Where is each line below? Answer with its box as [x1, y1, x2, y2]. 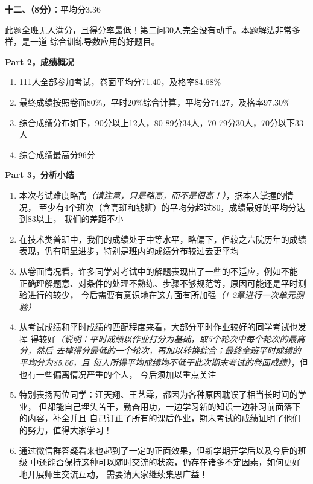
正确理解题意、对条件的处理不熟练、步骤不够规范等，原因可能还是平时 [19, 276, 298, 289]
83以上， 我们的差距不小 [27, 212, 124, 225]
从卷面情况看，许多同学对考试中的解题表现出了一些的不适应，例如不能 [19, 264, 298, 277]
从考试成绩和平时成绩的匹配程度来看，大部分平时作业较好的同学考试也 [19, 320, 298, 333]
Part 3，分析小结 [5, 168, 74, 181]
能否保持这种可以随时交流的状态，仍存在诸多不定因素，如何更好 [47, 456, 301, 468]
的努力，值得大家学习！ [19, 424, 112, 436]
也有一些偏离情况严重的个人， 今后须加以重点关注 [19, 368, 217, 380]
